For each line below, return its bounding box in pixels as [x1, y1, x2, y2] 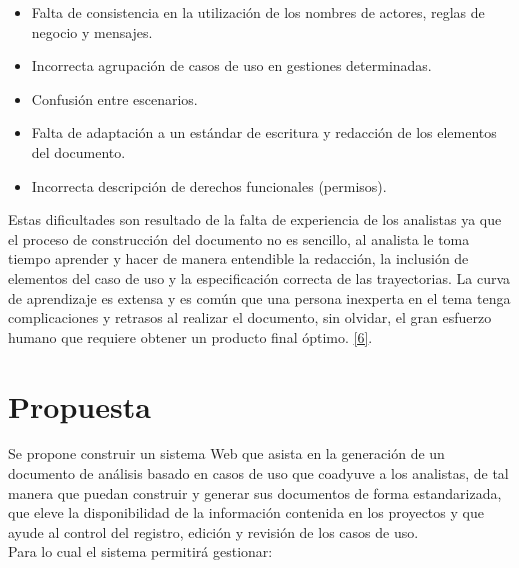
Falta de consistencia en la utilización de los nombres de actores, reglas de [31, 2, 485, 22]
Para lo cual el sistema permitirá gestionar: [8, 541, 273, 562]
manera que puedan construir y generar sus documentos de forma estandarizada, [8, 482, 502, 503]
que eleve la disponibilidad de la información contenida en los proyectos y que [8, 502, 484, 523]
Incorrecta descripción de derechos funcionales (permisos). [31, 175, 387, 196]
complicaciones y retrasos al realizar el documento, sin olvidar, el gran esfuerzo [8, 307, 492, 328]
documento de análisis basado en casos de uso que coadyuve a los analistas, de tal [8, 463, 509, 484]
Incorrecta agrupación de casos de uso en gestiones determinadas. [31, 55, 432, 76]
